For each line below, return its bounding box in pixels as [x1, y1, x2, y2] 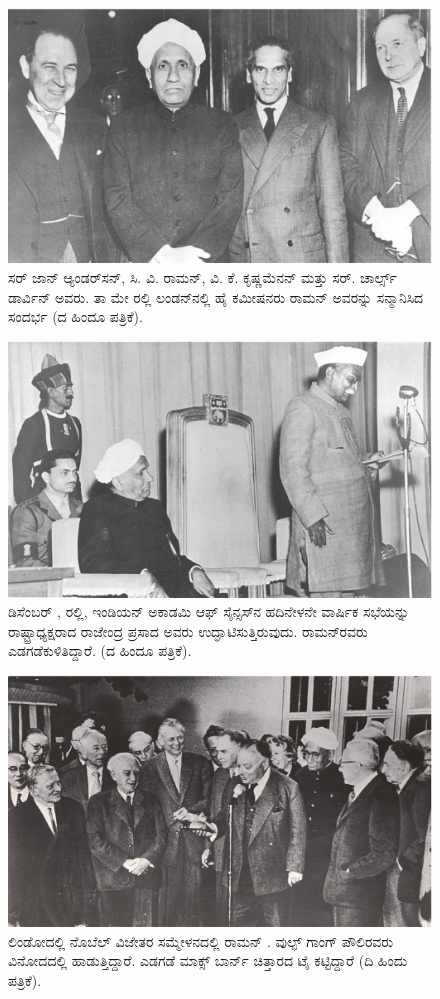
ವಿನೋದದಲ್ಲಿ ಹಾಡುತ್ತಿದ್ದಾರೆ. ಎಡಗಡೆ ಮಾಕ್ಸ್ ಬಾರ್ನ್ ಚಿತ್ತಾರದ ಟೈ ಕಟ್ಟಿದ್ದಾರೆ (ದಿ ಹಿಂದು [8, 950, 408, 971]
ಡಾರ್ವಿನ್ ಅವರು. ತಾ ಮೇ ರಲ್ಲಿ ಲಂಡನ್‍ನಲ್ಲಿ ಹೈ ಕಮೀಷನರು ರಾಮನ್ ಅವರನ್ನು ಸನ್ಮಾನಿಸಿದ [8, 286, 424, 307]
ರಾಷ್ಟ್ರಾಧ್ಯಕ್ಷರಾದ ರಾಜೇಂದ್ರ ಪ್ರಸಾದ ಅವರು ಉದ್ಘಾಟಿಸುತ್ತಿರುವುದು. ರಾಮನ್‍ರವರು [8, 620, 368, 641]
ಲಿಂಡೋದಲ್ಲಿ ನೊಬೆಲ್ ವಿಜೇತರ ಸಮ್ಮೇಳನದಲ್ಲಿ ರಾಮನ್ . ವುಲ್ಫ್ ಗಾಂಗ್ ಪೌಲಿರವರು [8, 930, 394, 951]
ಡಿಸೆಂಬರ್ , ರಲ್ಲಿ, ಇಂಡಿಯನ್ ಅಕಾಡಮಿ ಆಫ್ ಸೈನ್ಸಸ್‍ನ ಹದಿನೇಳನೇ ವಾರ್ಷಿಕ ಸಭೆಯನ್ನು [8, 601, 410, 622]
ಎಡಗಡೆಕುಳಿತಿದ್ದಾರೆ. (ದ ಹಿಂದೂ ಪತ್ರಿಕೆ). [8, 640, 192, 661]
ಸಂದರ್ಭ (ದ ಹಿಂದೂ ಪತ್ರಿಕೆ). [8, 306, 143, 327]
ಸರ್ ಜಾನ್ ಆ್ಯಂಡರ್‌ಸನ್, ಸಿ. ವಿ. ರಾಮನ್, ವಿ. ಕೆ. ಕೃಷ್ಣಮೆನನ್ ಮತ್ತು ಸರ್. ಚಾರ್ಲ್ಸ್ [8, 267, 397, 288]
